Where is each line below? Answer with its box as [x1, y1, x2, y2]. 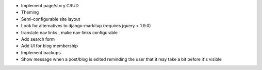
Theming [21, 10, 39, 15]
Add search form [21, 36, 55, 42]
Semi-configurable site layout [21, 16, 80, 22]
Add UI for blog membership [21, 43, 78, 49]
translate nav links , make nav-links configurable [21, 29, 118, 35]
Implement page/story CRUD [21, 3, 79, 8]
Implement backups [21, 49, 61, 55]
